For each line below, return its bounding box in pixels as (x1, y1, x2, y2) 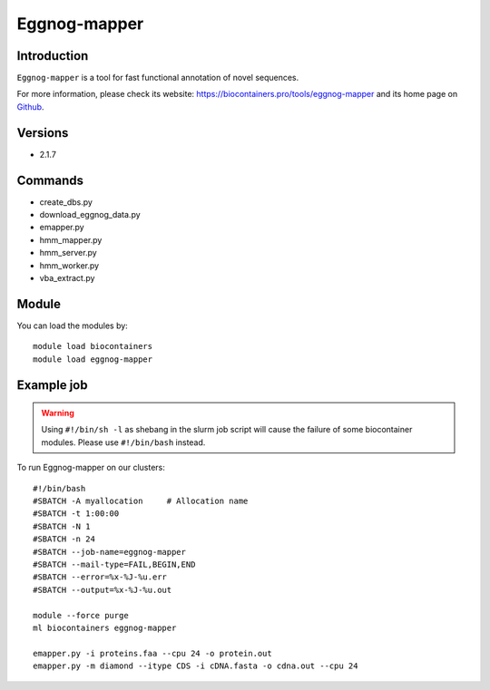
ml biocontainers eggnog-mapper (33, 622, 177, 633)
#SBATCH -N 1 (33, 521, 91, 531)
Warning (41, 408, 74, 419)
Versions (16, 125, 69, 141)
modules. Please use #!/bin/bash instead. (41, 436, 206, 448)
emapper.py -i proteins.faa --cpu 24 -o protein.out (33, 648, 272, 658)
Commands (16, 172, 84, 188)
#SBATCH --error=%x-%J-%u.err (33, 572, 168, 582)
